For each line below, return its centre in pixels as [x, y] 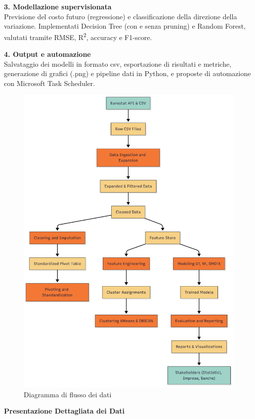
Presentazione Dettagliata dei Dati [64, 411]
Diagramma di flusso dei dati [68, 394]
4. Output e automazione [47, 54]
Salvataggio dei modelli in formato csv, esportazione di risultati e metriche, [118, 63]
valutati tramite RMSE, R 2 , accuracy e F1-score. [78, 37]
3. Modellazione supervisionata [58, 6]
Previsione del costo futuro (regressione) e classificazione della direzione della [121, 16]
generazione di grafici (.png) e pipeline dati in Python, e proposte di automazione [127, 73]
